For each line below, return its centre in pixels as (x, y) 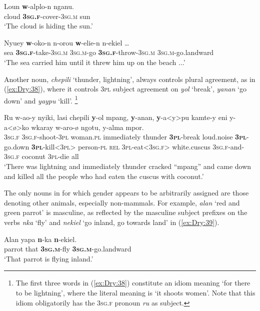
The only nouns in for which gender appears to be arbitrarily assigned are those (126, 193)
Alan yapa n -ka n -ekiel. (40, 239)
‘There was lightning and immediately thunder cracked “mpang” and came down (128, 166)
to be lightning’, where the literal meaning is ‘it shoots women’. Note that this (135, 292)
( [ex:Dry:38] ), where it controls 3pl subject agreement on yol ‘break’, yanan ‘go (125, 89)
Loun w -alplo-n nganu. (39, 6)
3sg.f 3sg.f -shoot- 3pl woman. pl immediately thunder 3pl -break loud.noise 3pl (125, 137)
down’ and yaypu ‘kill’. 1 (41, 99)
